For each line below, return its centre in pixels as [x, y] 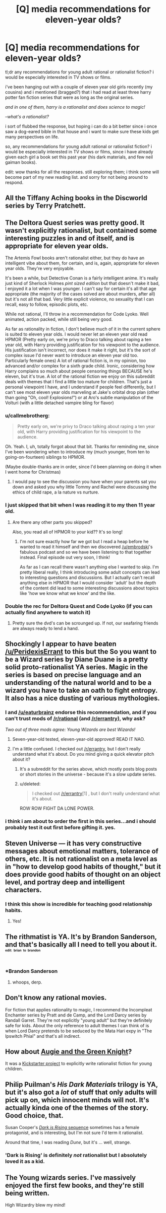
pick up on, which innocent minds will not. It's [77, 1100]
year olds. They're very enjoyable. [40, 269]
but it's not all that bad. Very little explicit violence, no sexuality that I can [80, 299]
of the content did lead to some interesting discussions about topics [89, 588]
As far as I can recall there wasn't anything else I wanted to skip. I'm [89, 567]
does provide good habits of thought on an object [83, 875]
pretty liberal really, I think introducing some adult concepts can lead [90, 572]
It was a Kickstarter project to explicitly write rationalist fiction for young [79, 1064]
